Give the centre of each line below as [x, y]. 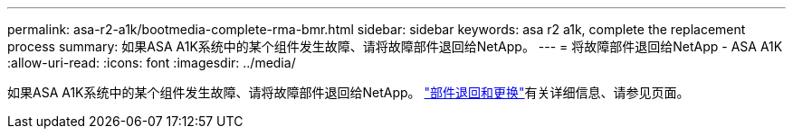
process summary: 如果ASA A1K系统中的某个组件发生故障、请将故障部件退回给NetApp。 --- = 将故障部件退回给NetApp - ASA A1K [395, 46]
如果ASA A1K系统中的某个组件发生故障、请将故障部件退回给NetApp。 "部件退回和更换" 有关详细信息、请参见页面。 [349, 92]
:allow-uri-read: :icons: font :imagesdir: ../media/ [152, 63]
